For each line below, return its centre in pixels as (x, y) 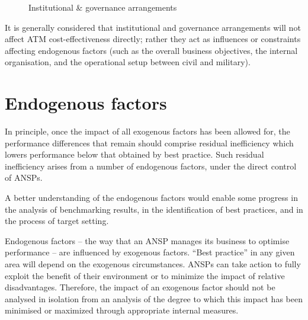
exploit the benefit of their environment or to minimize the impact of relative (145, 275)
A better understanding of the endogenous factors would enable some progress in (151, 198)
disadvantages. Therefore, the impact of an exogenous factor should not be (140, 287)
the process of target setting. (57, 221)
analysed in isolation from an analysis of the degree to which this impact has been (154, 298)
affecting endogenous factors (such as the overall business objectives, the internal (151, 50)
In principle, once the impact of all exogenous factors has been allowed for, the (147, 131)
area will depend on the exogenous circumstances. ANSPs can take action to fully (153, 264)
